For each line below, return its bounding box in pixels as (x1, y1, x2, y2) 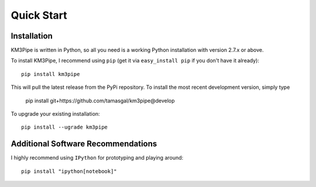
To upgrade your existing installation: (11, 110, 100, 117)
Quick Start (11, 9, 67, 22)
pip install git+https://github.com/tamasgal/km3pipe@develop (25, 97, 175, 104)
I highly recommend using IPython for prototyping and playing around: (11, 154, 184, 161)
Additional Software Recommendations (11, 139, 157, 149)
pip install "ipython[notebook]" (21, 168, 117, 175)
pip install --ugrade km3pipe (21, 124, 108, 131)
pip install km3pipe (21, 71, 80, 77)
